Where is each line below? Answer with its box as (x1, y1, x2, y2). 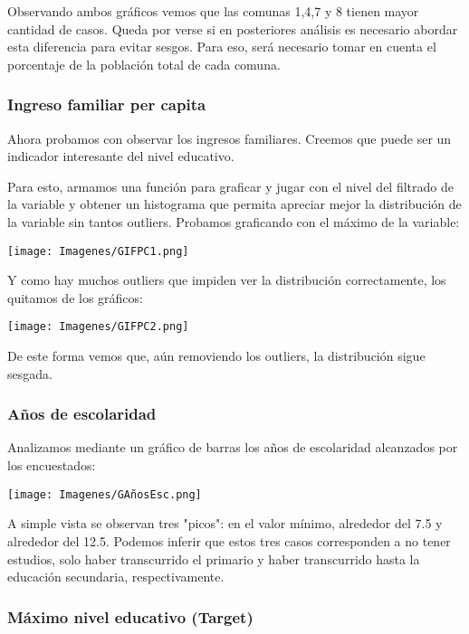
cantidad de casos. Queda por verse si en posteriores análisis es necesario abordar (7, 19, 458, 38)
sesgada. (7, 364, 53, 383)
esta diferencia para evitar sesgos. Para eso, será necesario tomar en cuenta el (7, 37, 436, 56)
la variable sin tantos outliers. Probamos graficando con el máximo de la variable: (7, 212, 460, 231)
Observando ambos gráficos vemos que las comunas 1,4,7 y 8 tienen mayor (7, 2, 419, 20)
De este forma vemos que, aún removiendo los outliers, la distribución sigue (7, 346, 426, 365)
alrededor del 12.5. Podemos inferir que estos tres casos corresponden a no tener (7, 531, 451, 550)
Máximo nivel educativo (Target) (7, 605, 254, 628)
